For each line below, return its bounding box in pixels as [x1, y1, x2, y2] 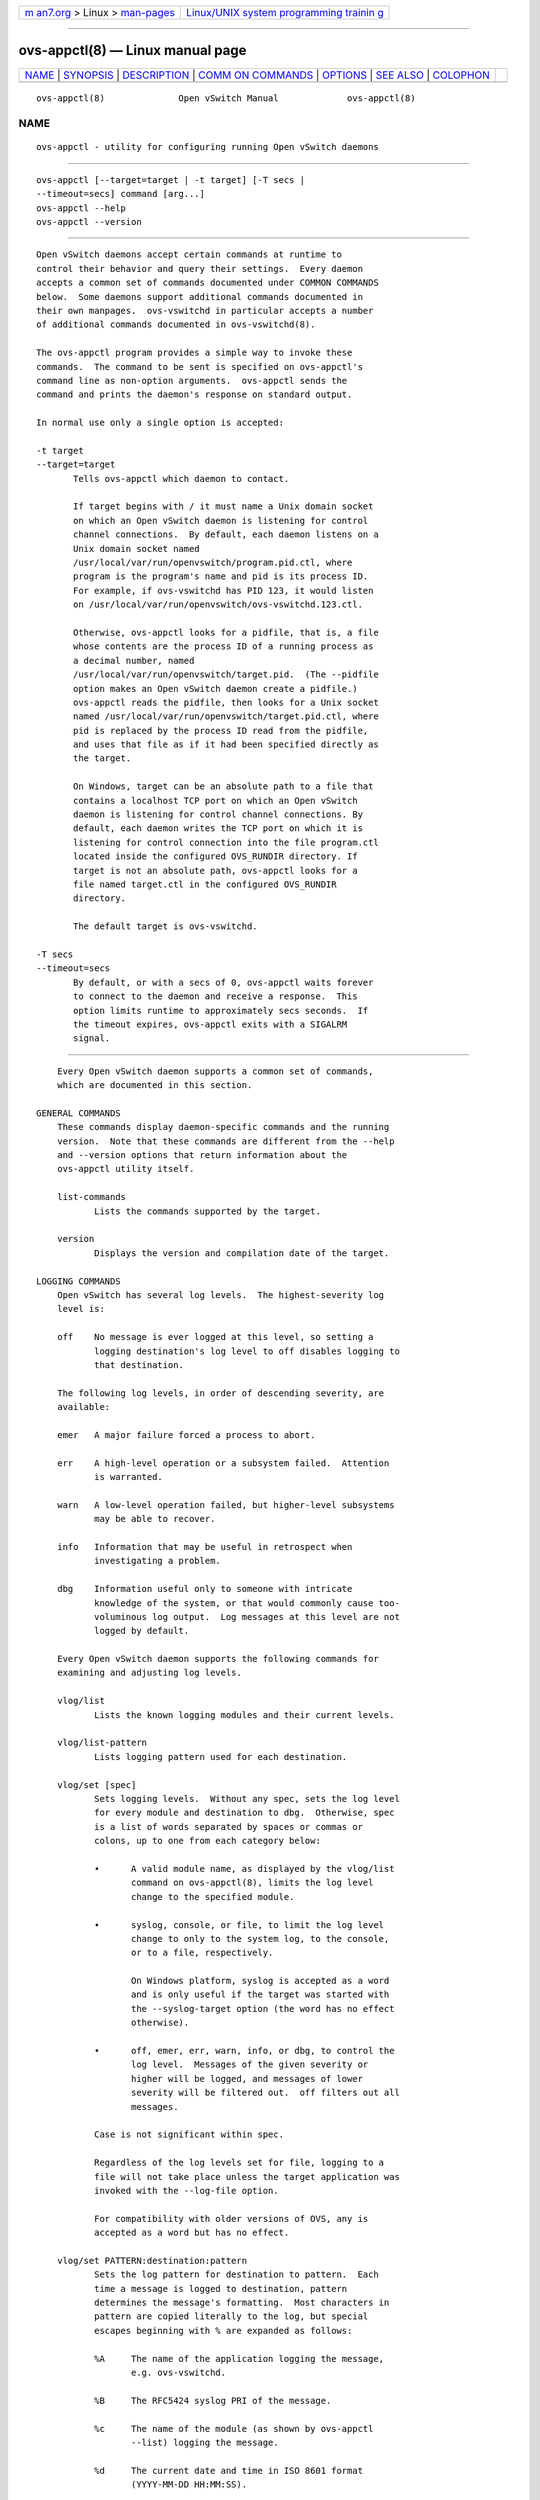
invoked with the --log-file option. [93, 2185, 279, 2196]
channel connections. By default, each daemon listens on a [73, 529, 379, 540]
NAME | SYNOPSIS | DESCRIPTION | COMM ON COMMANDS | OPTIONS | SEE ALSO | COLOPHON [24, 68, 490, 82]
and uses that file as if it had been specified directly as [73, 739, 379, 750]
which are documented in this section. [56, 1080, 253, 1091]
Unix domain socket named [73, 543, 200, 554]
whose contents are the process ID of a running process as [73, 641, 374, 652]
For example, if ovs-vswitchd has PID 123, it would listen [73, 585, 374, 596]
